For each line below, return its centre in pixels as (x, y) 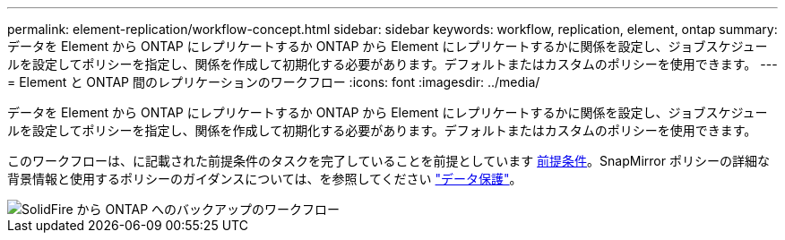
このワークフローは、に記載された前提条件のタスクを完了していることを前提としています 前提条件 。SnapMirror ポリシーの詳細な (388, 161)
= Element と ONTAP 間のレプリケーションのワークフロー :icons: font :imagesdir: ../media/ (274, 82)
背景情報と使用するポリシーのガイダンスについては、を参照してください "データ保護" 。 (265, 179)
